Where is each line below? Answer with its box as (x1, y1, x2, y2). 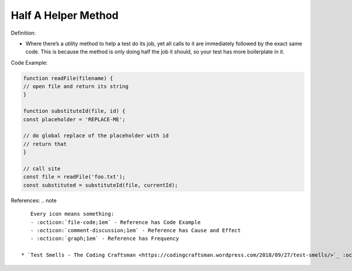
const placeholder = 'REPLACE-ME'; (23, 116, 126, 123)
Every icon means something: (30, 210, 114, 218)
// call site (23, 165, 61, 172)
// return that (23, 140, 67, 147)
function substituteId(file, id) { (23, 108, 126, 115)
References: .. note (11, 197, 57, 204)
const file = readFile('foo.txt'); (23, 173, 126, 180)
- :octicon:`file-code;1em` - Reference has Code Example (30, 219, 201, 226)
